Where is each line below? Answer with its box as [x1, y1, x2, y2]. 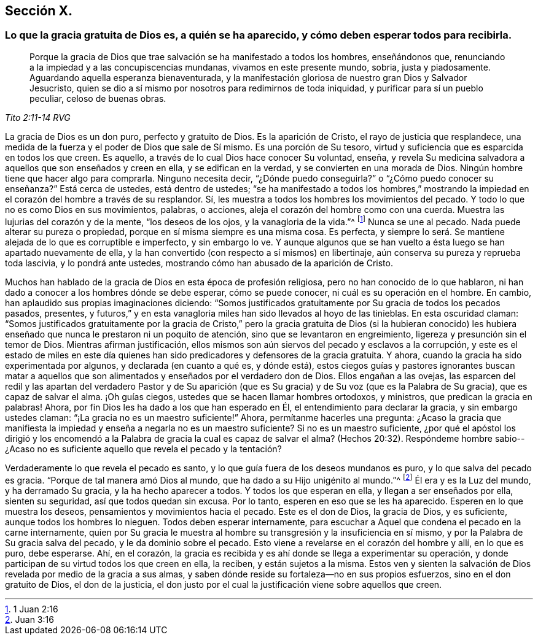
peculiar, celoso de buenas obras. [29, 93, 166, 104]
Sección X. [5, 3, 73, 18]
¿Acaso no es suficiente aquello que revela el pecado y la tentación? [5, 444, 282, 455]
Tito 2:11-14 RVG [5, 112, 71, 123]
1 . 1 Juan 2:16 [5, 604, 58, 615]
